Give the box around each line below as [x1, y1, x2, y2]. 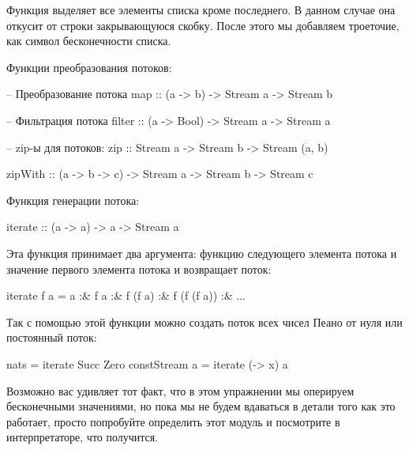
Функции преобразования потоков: [6, 59, 172, 75]
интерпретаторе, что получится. [6, 429, 159, 445]
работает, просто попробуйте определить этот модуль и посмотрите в [6, 413, 340, 429]
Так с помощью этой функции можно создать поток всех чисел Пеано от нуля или [6, 313, 403, 330]
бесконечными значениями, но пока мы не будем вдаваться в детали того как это [6, 398, 396, 414]
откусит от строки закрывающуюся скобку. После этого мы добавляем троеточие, [6, 17, 400, 33]
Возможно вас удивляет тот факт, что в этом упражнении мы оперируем [6, 382, 355, 399]
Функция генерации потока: [6, 191, 140, 208]
